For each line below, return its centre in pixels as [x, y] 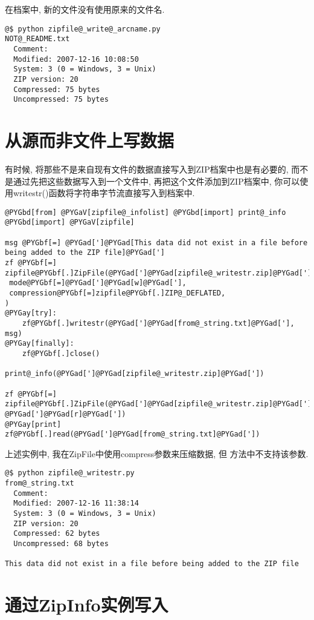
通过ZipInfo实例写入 [87, 605]
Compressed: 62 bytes [57, 534]
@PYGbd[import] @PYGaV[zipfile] [70, 223]
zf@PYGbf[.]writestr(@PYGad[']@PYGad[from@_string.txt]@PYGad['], [158, 323]
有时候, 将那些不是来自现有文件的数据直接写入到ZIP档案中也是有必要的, [147, 169]
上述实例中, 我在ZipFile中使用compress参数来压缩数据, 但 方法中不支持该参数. [157, 453]
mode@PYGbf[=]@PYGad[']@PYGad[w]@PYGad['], [98, 283]
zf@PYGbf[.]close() [61, 353]
